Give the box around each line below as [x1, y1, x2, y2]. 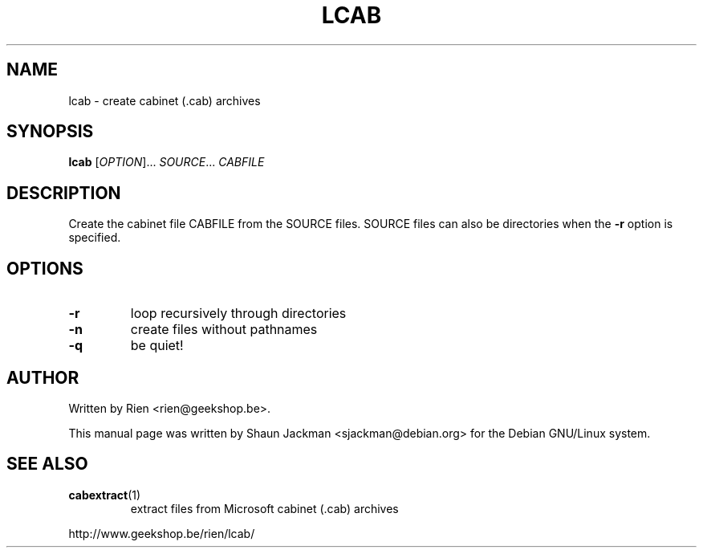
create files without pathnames [130, 321, 318, 338]
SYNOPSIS [6, 121, 94, 142]
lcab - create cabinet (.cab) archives [68, 93, 261, 108]
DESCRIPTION [6, 182, 121, 203]
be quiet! [130, 337, 184, 354]
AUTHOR [6, 367, 79, 388]
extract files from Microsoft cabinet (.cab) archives [130, 501, 399, 515]
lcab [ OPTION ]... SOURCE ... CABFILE [68, 155, 265, 169]
